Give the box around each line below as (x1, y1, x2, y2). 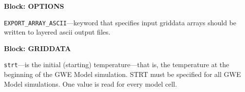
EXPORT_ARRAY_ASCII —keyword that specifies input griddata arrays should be (4, 17, 237, 27)
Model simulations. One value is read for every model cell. (4, 78, 177, 89)
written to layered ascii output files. (4, 27, 111, 37)
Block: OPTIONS (4, 1, 64, 11)
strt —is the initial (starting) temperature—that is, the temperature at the (4, 59, 229, 70)
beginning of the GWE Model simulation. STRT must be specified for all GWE (4, 69, 241, 79)
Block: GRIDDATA (4, 43, 71, 53)
